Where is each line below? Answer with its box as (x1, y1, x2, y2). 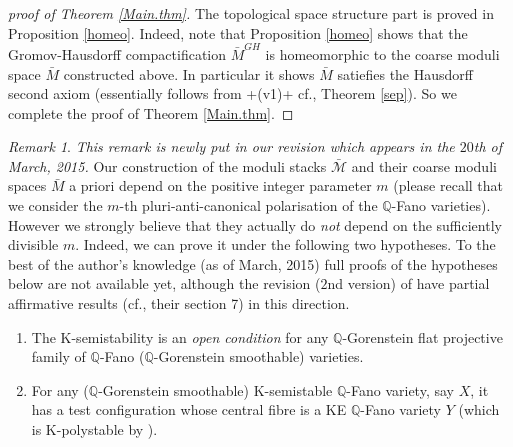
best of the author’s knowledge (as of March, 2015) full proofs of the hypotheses (8, 253, 498, 274)
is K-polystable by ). (31, 419, 158, 439)
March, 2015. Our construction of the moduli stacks (8, 155, 327, 176)
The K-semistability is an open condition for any (31, 326, 329, 347)
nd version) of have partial (327, 273, 490, 294)
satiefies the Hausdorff (337, 63, 473, 84)
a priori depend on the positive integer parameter (69, 175, 372, 196)
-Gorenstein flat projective (342, 326, 503, 347)
